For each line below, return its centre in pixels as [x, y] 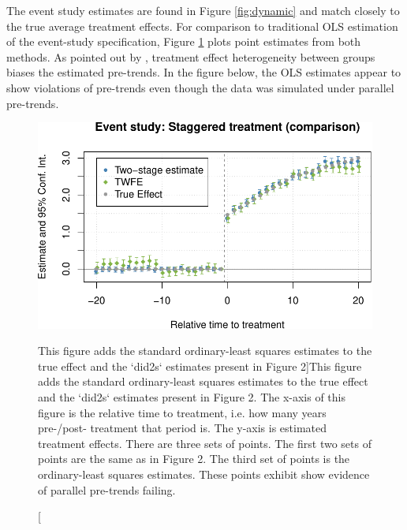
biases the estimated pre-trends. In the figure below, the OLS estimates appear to [204, 72]
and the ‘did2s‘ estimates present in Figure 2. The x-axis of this [192, 396]
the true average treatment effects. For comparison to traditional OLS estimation [202, 26]
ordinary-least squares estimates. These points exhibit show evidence [204, 474]
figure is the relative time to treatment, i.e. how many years [182, 412]
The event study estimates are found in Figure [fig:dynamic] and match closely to [203, 10]
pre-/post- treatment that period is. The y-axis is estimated [183, 428]
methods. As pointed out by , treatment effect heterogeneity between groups [191, 56]
